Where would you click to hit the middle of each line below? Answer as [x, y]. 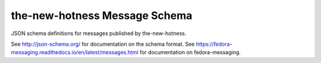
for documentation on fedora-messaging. [190, 52]
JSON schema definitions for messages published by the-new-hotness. [99, 33]
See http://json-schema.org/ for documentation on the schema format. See [103, 44]
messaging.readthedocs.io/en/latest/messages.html [75, 52]
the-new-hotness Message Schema [102, 15]
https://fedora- [214, 44]
